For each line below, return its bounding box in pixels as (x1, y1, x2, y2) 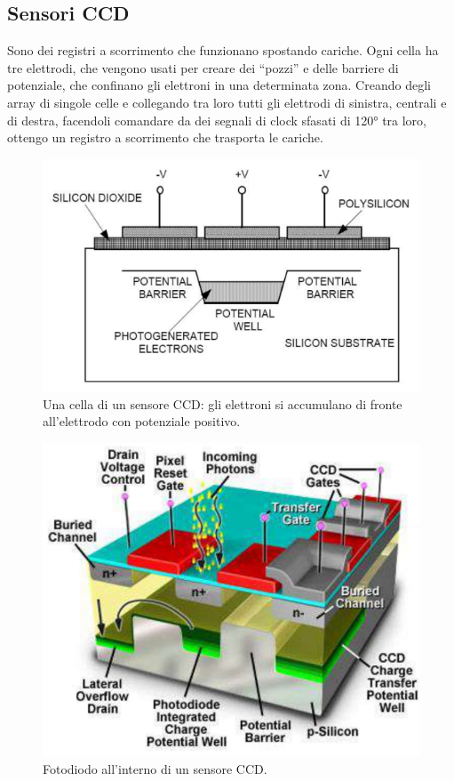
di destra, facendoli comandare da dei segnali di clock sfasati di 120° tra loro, (7, 110, 426, 129)
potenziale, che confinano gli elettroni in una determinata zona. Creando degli (7, 76, 431, 94)
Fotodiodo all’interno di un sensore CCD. (43, 759, 267, 777)
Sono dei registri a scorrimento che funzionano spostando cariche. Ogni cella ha (7, 41, 439, 60)
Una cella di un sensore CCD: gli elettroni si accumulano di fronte (43, 394, 402, 413)
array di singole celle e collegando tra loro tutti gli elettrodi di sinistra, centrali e (7, 93, 447, 111)
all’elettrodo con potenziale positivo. (43, 412, 241, 431)
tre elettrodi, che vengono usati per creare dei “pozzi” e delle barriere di (7, 58, 399, 76)
